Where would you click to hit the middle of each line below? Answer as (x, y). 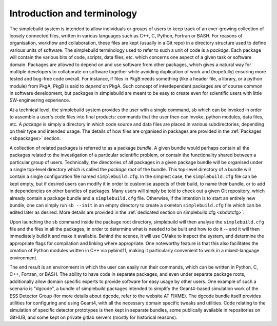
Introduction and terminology (73, 13)
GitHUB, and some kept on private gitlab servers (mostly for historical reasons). (93, 317)
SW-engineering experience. (40, 100)
